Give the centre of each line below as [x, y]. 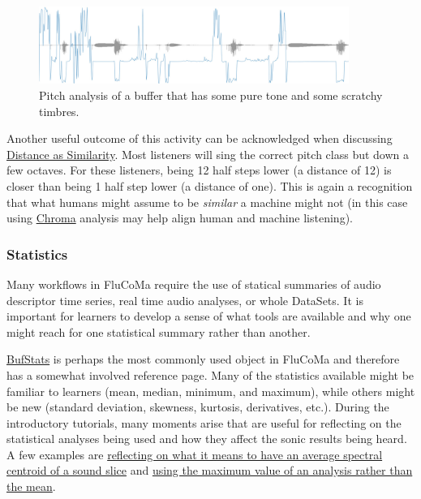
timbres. [59, 111]
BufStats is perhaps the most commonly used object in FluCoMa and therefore [203, 359]
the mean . [31, 486]
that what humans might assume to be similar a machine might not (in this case [207, 202]
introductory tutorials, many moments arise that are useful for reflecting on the [204, 422]
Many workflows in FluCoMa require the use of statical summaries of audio [194, 284]
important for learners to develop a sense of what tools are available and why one [209, 316]
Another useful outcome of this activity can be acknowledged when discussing [200, 138]
